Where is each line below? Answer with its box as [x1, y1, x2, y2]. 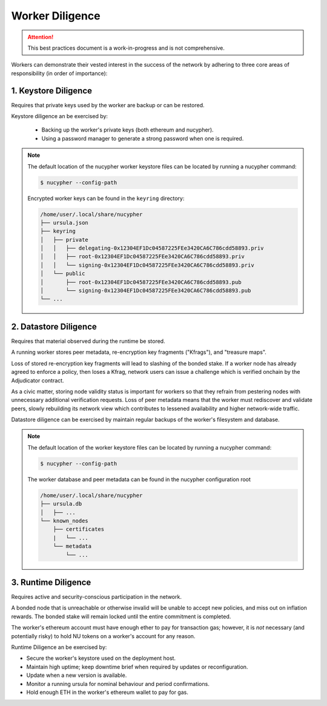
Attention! [27, 33, 54, 41]
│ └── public [40, 270, 85, 277]
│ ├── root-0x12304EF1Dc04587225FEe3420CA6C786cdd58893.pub [40, 279, 242, 285]
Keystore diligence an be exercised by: [11, 113, 108, 120]
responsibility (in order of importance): [11, 70, 108, 77]
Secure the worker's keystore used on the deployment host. [26, 654, 176, 662]
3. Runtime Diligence [11, 577, 91, 587]
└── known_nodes [40, 517, 89, 524]
